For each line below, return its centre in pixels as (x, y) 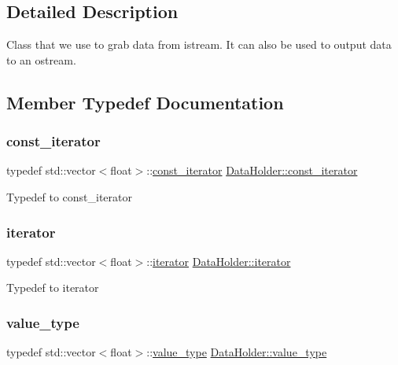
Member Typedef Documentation (145, 102)
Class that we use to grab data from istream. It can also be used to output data (199, 44)
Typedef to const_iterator (69, 196)
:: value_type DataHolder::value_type (237, 352)
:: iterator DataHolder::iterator (219, 261)
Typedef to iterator (53, 288)
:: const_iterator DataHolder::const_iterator (252, 170)
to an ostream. (41, 59)
